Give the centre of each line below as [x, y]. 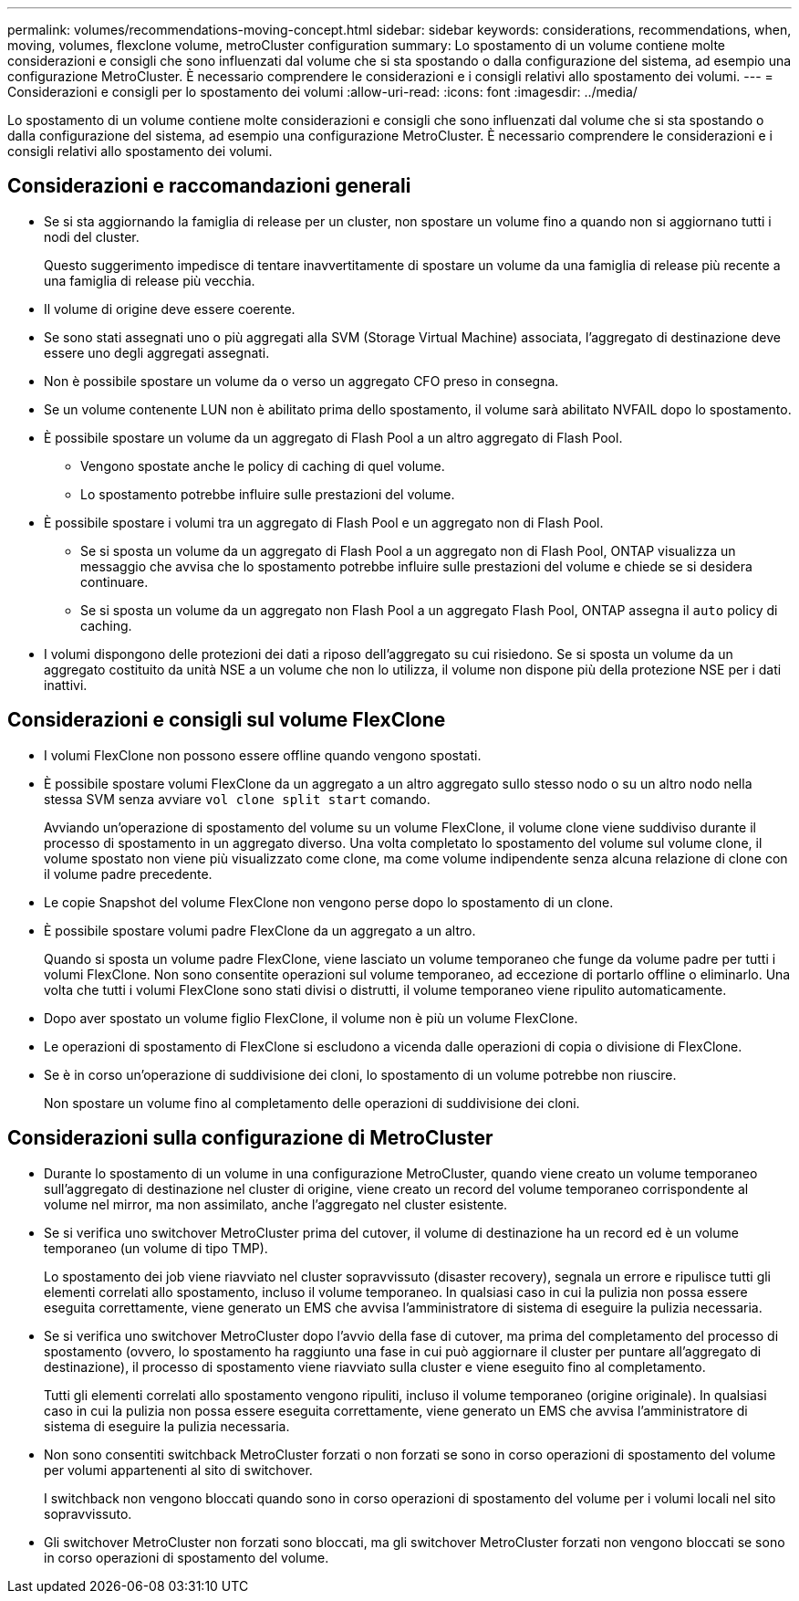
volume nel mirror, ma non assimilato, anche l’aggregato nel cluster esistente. [276, 1204]
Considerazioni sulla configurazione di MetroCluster [250, 1138]
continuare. [114, 581]
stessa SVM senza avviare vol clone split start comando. [237, 799]
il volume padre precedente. [128, 874]
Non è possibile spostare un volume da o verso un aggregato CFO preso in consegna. [301, 381]
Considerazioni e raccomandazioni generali [209, 186]
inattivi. [66, 685]
